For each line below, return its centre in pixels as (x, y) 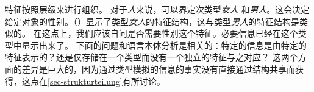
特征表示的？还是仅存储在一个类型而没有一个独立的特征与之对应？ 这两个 (152, 57)
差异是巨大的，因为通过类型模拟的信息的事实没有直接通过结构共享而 (158, 69)
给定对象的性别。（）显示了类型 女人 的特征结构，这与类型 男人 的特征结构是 (152, 21)
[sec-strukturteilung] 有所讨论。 (106, 81)
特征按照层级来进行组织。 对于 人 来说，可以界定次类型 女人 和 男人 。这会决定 (157, 9)
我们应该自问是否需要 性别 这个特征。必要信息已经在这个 (187, 33)
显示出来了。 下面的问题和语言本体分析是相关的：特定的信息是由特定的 (164, 45)
